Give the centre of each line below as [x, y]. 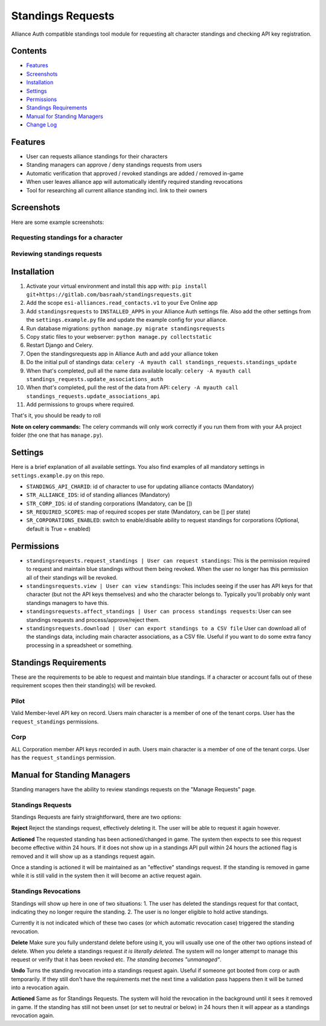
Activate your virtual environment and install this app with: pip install [117, 286]
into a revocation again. [40, 988]
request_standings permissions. [55, 721]
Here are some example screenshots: [58, 222]
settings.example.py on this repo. [58, 475]
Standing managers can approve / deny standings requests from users [114, 165]
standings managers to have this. [67, 603]
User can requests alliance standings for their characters [97, 157]
